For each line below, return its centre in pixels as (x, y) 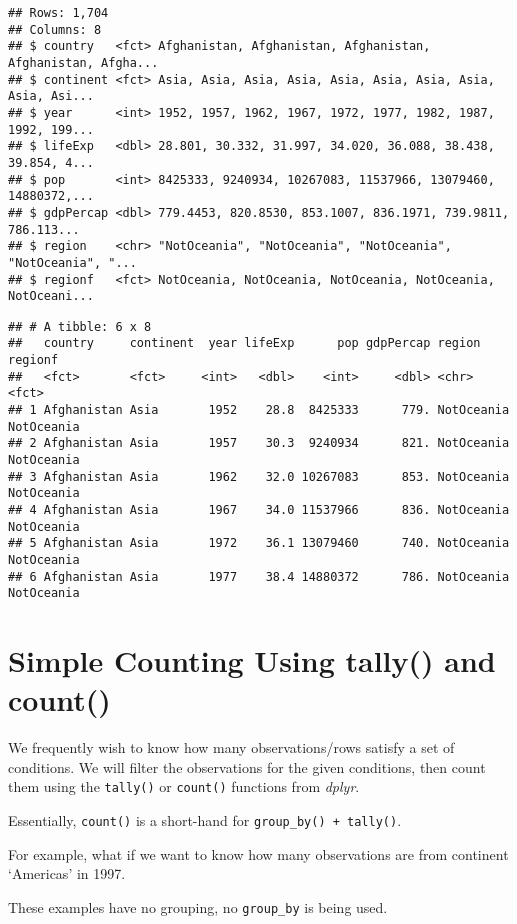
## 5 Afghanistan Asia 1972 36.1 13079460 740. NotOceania (259, 543)
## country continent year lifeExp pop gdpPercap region (244, 343)
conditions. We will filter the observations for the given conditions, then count (247, 766)
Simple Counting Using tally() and (252, 660)
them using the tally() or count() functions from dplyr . (184, 786)
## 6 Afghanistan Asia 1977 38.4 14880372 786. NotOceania (259, 576)
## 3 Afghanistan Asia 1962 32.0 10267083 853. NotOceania (259, 476)
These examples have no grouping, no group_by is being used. (198, 906)
